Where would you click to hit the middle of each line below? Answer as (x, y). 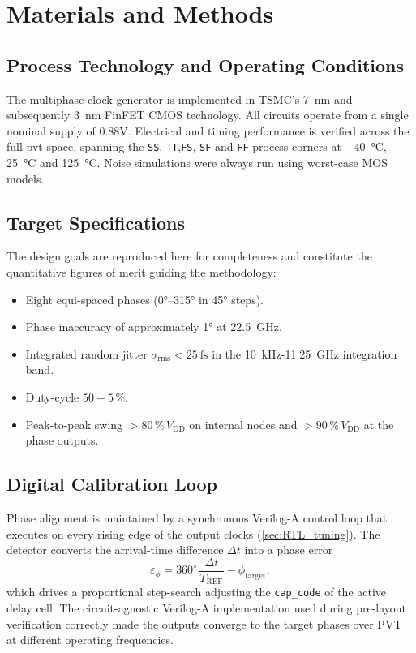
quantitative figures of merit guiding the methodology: (142, 272)
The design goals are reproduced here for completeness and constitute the (189, 256)
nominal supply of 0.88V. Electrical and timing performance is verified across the (208, 130)
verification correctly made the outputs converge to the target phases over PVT (204, 623)
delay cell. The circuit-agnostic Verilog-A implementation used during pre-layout (207, 607)
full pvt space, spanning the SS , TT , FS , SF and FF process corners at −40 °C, (197, 146)
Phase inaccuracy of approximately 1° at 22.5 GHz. (154, 326)
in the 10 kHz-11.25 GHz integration (304, 353)
